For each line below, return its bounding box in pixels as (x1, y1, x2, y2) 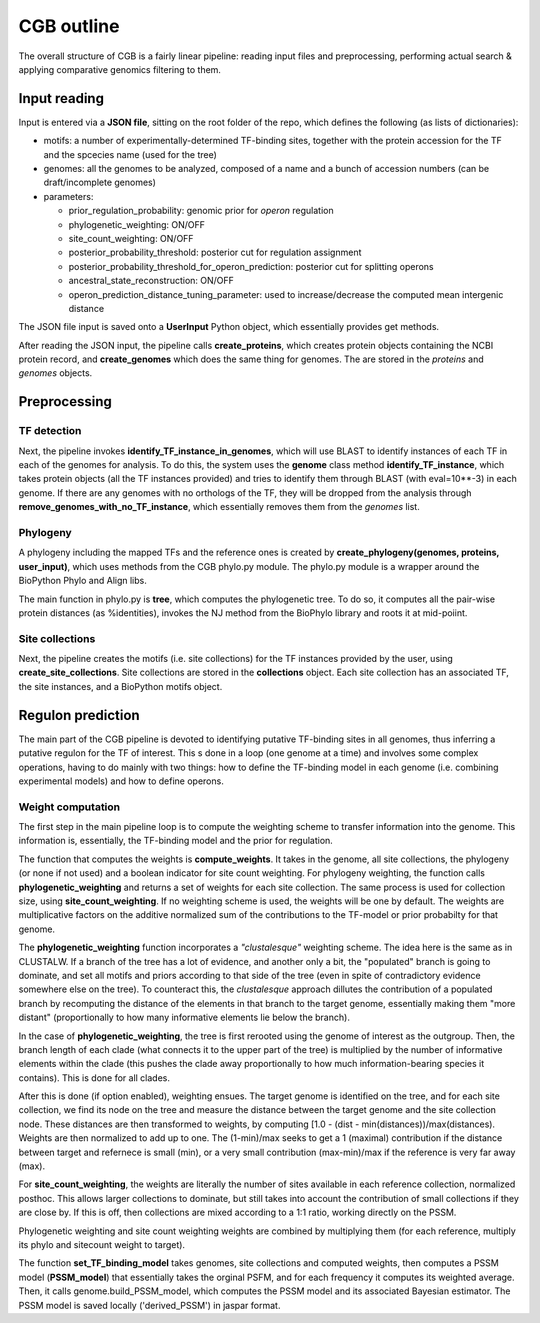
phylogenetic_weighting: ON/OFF (68, 218, 205, 230)
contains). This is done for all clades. (18, 1071, 170, 1084)
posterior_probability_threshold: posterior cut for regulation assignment (68, 246, 362, 259)
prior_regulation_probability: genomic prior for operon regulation (68, 205, 334, 217)
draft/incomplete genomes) (43, 176, 157, 189)
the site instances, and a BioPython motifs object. (18, 680, 223, 692)
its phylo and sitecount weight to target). (18, 1238, 185, 1250)
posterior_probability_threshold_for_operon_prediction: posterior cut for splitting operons (68, 260, 434, 272)
